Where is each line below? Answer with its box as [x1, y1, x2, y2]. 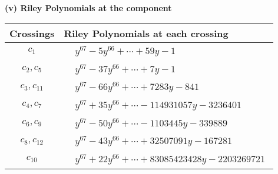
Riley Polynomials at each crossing [64, 26, 229, 40]
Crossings [9, 26, 55, 40]
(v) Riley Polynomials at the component [5, 2, 172, 14]
